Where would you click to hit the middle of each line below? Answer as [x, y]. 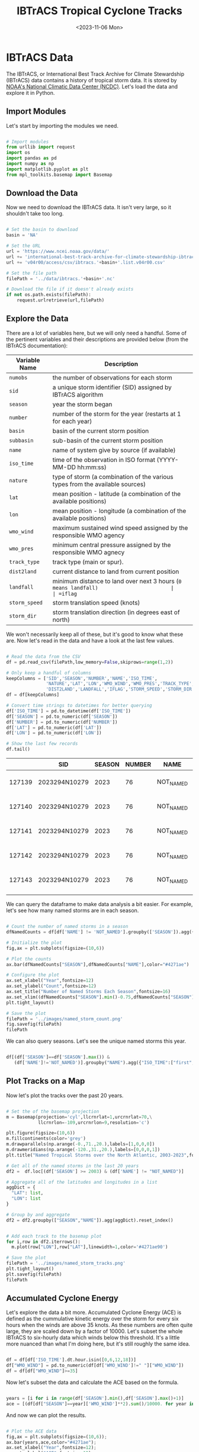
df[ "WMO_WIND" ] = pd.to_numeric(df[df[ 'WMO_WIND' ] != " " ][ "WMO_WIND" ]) [95, 1366]
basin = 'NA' [22, 235]
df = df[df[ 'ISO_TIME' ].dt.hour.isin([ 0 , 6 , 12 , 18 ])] [71, 1360]
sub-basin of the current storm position [108, 441]
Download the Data [42, 193]
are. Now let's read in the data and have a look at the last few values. [90, 640]
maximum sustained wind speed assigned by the [120, 528]
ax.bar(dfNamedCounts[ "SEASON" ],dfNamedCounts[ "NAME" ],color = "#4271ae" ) [98, 964]
